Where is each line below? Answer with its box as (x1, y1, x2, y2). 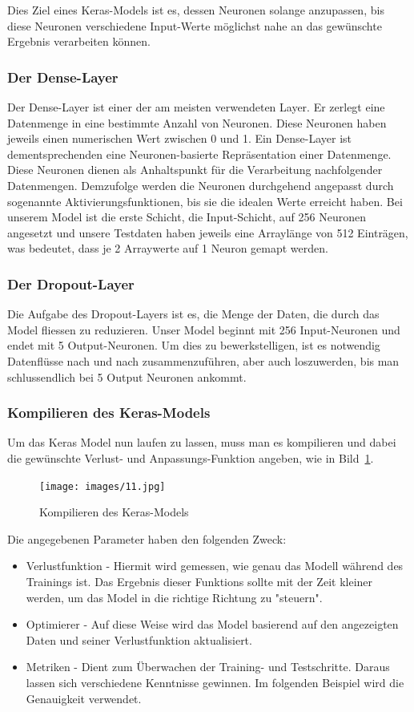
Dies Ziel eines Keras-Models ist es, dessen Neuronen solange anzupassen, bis (7, 2, 384, 18)
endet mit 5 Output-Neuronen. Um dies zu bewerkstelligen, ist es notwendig (7, 337, 380, 354)
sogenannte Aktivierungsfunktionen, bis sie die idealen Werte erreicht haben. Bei (7, 192, 403, 209)
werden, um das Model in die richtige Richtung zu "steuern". (26, 589, 323, 605)
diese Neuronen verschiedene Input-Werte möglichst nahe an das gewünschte (7, 17, 382, 34)
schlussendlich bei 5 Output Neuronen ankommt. (7, 368, 247, 385)
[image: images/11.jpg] (39, 480, 166, 492)
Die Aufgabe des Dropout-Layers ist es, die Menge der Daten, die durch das (7, 305, 380, 322)
